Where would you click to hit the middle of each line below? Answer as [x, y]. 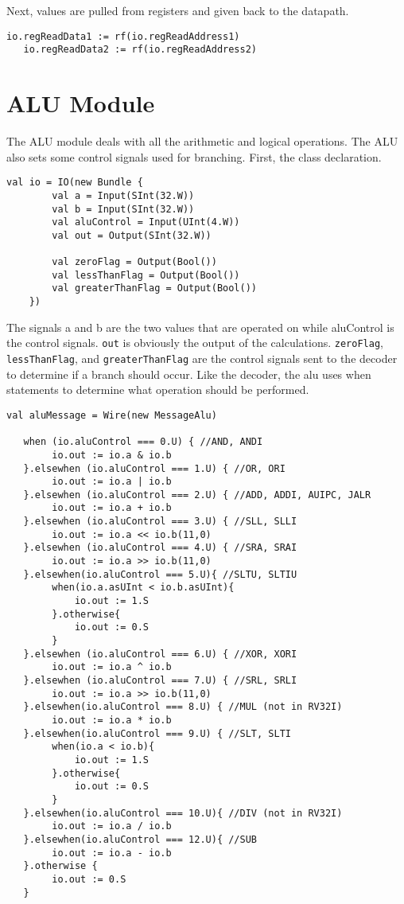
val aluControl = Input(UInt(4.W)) [146, 222]
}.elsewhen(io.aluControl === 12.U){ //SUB [140, 839]
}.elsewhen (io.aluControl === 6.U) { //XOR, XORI [160, 654]
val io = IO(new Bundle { [75, 183]
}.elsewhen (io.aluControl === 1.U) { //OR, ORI [154, 468]
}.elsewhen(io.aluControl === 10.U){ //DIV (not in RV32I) [183, 813]
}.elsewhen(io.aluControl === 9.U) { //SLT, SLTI [157, 733]
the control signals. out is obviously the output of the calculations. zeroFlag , [195, 343]
